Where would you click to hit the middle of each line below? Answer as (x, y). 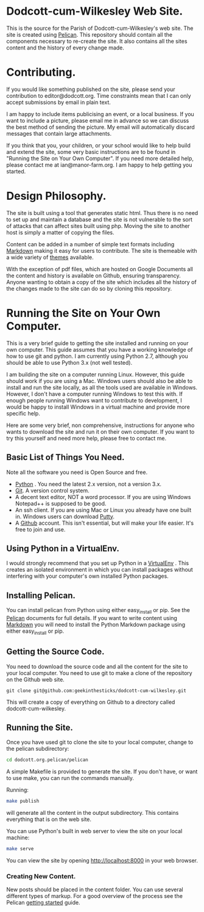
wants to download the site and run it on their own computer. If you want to (100, 431)
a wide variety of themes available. (50, 257)
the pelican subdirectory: (38, 749)
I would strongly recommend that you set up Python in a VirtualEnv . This (98, 563)
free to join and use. (40, 529)
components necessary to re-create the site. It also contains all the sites (97, 41)
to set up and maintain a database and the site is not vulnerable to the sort (100, 219)
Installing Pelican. (41, 595)
